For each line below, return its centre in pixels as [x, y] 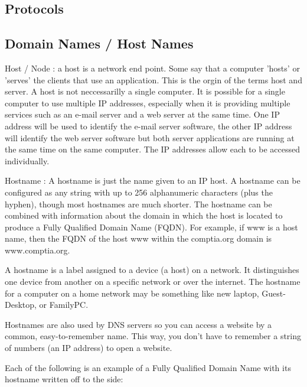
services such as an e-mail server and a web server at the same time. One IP [142, 114]
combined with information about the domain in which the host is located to [144, 215]
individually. [27, 160]
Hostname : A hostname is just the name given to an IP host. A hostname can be [153, 181]
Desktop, [21, 305]
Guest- [274, 293]
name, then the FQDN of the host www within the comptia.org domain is [138, 238]
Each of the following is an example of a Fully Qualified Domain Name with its [148, 367]
